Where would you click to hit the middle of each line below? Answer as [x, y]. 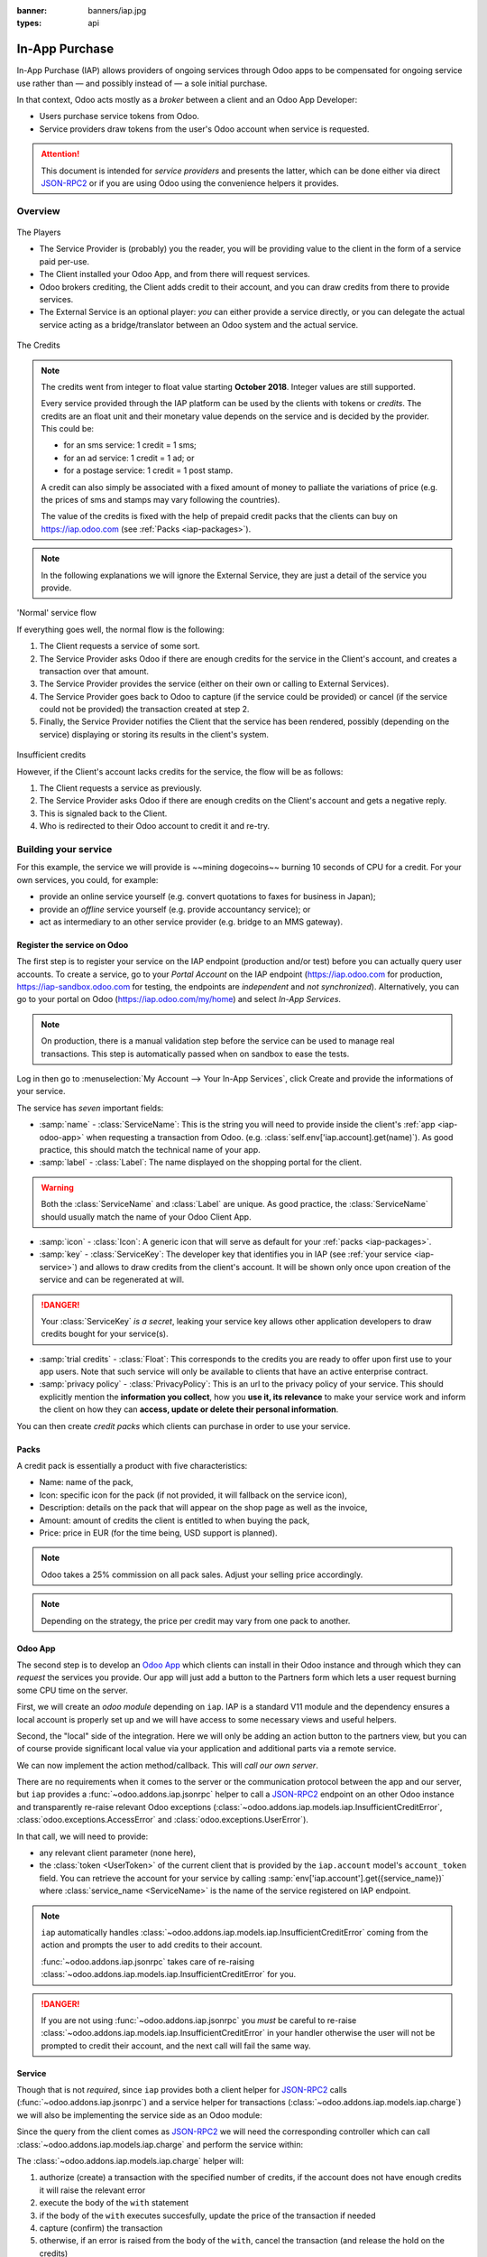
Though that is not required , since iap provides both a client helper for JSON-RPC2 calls [182, 2090]
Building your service [64, 849]
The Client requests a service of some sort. [119, 646]
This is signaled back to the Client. [103, 813]
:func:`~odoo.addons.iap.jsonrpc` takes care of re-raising [148, 1961]
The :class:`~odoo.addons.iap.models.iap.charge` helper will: [130, 2161]
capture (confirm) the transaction [101, 2228]
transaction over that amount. [94, 671]
